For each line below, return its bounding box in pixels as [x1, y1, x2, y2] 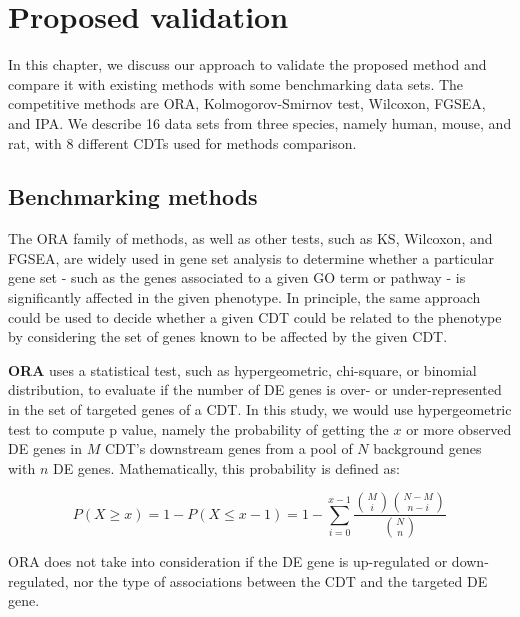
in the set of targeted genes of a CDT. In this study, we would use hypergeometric [8, 399, 512, 420]
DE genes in [8, 438, 82, 459]
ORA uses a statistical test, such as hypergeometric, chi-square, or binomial [8, 359, 477, 380]
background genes [373, 438, 482, 459]
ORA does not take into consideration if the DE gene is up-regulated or [8, 551, 448, 572]
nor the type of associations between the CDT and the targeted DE [73, 570, 488, 591]
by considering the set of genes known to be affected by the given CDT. [8, 326, 448, 347]
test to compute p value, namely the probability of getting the [8, 418, 389, 439]
